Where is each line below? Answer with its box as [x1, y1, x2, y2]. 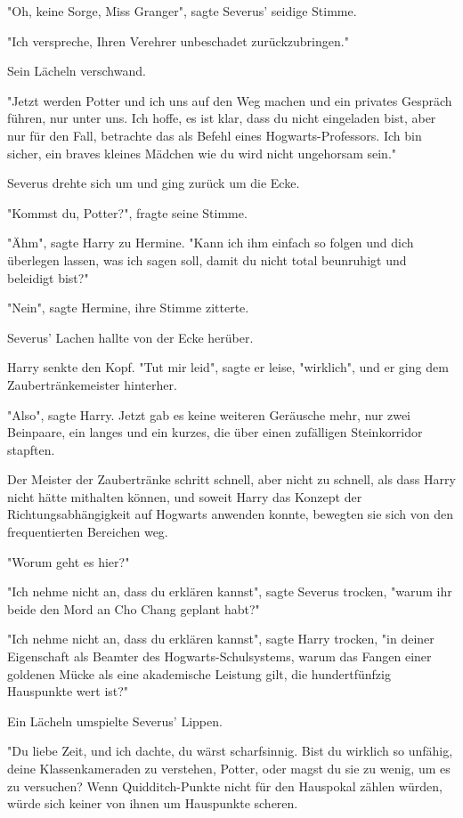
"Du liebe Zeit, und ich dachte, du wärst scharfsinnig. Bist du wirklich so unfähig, [7, 741, 453, 760]
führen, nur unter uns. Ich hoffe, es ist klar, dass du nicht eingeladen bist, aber [7, 109, 436, 127]
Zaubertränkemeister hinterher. [7, 375, 177, 393]
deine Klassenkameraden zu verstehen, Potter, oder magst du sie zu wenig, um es [7, 759, 451, 777]
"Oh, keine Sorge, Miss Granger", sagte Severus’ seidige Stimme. [7, 2, 357, 20]
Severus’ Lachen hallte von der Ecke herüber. [7, 328, 254, 346]
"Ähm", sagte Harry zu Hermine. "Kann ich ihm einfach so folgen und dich [7, 233, 414, 252]
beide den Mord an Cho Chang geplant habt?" [7, 599, 260, 618]
